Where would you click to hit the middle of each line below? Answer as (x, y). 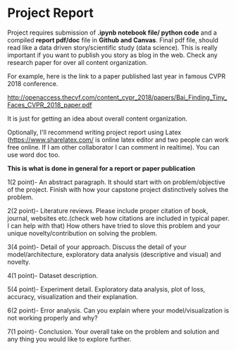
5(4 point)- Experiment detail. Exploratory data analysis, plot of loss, (106, 289)
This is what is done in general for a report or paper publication (101, 168)
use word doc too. (34, 155)
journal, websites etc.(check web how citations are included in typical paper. (118, 218)
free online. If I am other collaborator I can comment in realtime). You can (113, 147)
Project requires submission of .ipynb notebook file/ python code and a (112, 32)
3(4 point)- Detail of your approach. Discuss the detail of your (97, 247)
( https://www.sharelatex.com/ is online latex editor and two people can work (118, 140)
